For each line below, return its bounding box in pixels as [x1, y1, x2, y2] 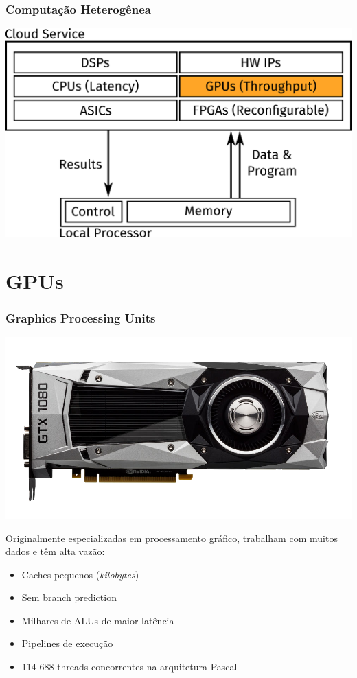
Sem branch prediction [21, 590, 117, 605]
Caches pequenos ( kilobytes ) [21, 567, 139, 581]
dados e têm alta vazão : [5, 544, 105, 559]
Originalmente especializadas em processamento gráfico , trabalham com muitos [5, 530, 338, 545]
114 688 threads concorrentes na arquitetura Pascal [21, 659, 238, 674]
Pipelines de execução [21, 636, 113, 651]
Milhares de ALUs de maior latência [21, 613, 174, 627]
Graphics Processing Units [5, 309, 156, 326]
